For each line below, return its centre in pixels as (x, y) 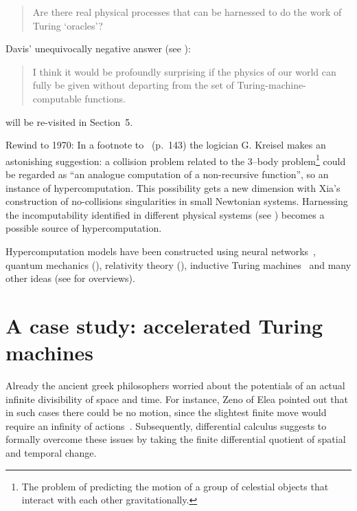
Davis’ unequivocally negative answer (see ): (98, 48)
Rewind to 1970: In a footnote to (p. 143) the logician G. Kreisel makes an (166, 145)
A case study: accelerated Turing (164, 325)
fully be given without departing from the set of (133, 85)
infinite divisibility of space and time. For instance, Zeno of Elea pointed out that (177, 399)
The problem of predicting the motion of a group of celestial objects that (175, 486)
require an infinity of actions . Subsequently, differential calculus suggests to (166, 425)
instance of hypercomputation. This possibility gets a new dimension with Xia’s (173, 187)
